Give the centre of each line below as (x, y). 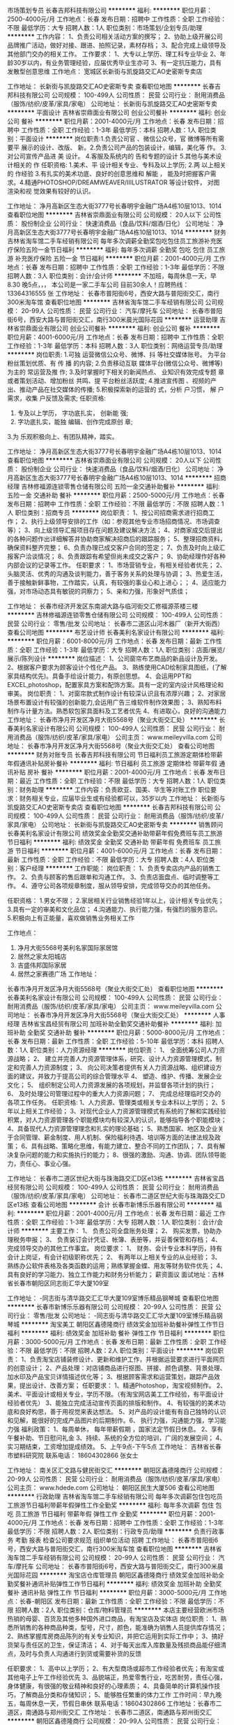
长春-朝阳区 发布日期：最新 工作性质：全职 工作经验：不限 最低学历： (119, 1601)
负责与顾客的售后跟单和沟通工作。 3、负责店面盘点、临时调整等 (122, 877)
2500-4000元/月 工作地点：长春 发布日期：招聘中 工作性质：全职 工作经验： (117, 19)
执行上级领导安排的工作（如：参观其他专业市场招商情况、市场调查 (126, 521)
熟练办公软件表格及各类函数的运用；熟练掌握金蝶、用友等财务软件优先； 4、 (117, 1266)
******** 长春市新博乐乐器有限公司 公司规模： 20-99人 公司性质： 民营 (110, 1307)
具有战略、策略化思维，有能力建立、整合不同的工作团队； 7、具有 (125, 1146)
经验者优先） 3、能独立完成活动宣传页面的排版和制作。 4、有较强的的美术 (114, 1403)
